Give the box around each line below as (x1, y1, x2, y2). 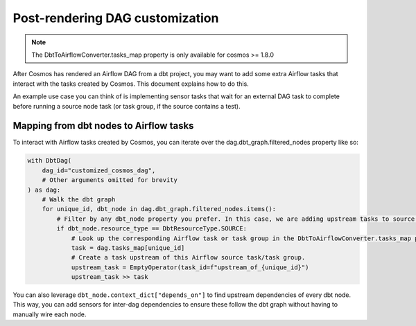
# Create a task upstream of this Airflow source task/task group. (71, 253, 306, 262)
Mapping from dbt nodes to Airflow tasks (12, 120, 194, 132)
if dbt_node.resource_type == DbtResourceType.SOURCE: (56, 225, 248, 233)
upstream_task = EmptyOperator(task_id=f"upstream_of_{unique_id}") (71, 263, 309, 271)
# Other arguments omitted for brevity (42, 176, 178, 184)
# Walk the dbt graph (42, 195, 116, 203)
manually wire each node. (12, 310, 87, 318)
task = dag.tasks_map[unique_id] (71, 244, 185, 252)
